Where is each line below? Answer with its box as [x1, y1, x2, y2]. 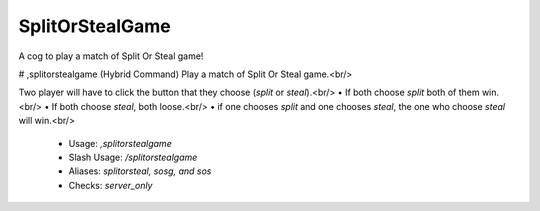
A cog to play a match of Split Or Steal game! [18, 50, 204, 62]
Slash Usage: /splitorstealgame [68, 151, 198, 163]
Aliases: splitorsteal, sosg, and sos [68, 165, 212, 177]
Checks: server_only [68, 179, 153, 191]
